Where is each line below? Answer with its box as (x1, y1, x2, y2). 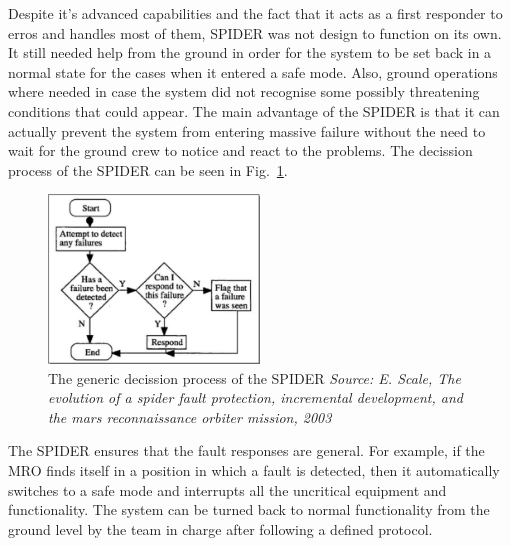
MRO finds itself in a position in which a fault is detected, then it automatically (8, 460, 500, 481)
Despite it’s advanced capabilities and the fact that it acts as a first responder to (8, 3, 503, 23)
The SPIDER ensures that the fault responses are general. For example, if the (8, 440, 485, 461)
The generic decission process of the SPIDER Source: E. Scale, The (48, 367, 461, 388)
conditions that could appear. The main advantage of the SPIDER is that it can (8, 100, 500, 121)
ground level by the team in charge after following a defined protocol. (8, 518, 433, 539)
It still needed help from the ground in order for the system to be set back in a (8, 42, 492, 63)
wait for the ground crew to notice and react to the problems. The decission (8, 140, 473, 161)
